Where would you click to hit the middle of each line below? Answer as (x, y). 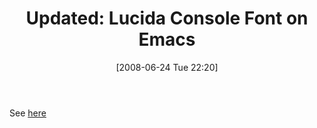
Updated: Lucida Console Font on (167, 18)
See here (28, 113)
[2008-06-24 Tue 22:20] (167, 67)
